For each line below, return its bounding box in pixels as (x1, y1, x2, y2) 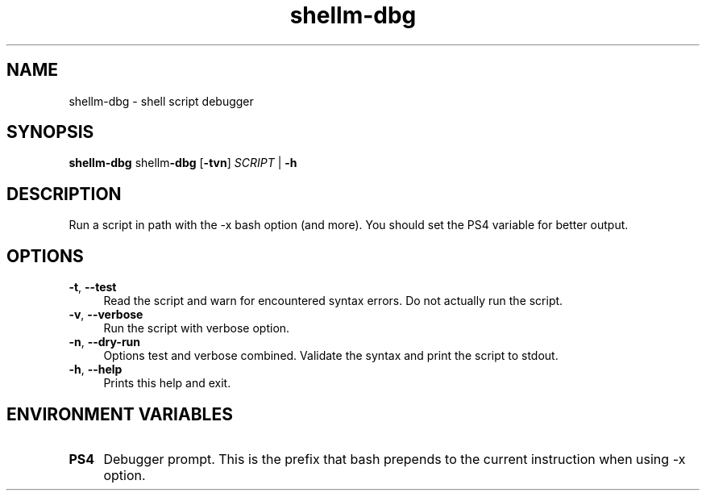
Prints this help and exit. (103, 376, 231, 390)
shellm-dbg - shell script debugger (69, 94, 254, 108)
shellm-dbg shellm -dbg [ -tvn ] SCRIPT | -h (69, 156, 297, 170)
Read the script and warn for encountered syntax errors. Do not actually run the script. (103, 294, 563, 308)
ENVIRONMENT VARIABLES (6, 403, 233, 424)
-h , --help (69, 362, 123, 377)
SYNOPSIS (6, 122, 94, 143)
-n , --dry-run (69, 335, 141, 349)
